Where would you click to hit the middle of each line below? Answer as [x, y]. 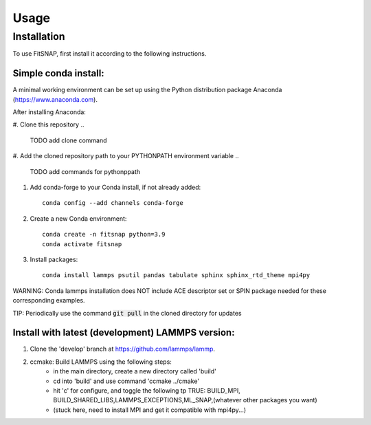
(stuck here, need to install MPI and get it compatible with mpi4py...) [150, 410]
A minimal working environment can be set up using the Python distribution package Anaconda [147, 90]
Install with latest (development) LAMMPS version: [124, 333]
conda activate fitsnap [82, 244]
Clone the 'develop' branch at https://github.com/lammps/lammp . [123, 349]
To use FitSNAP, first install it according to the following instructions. [110, 54]
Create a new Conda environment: [78, 218]
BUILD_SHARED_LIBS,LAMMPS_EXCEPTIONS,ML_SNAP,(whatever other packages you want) [185, 400]
